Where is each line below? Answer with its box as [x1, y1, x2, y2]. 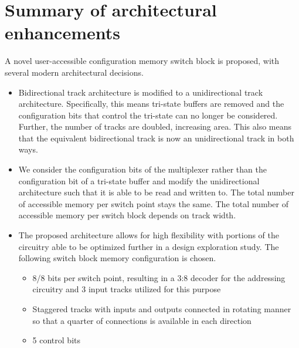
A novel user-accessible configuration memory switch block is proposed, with [5, 55, 280, 67]
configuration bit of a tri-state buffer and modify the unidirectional [18, 174, 260, 187]
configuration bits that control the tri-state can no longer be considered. [18, 109, 278, 121]
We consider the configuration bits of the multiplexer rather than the [18, 163, 267, 175]
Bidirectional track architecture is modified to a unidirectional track [18, 86, 263, 98]
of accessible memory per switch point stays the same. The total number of [18, 197, 288, 210]
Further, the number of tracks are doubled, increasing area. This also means [18, 120, 291, 133]
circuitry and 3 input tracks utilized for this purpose [32, 283, 221, 295]
